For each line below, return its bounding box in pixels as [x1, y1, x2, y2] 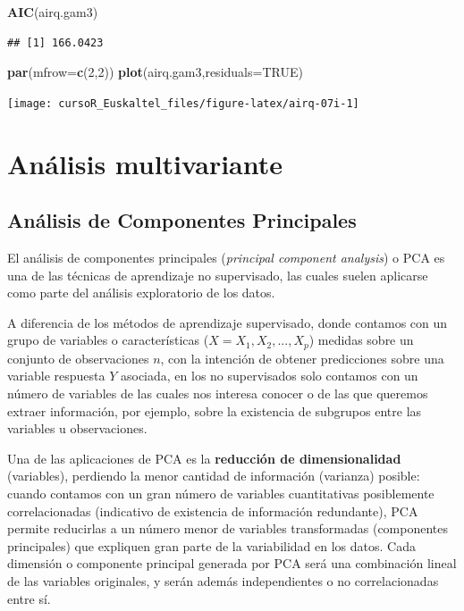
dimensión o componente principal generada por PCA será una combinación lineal [7, 554, 457, 573]
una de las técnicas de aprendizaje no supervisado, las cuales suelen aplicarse [7, 265, 428, 284]
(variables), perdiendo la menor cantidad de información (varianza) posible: [7, 466, 420, 485]
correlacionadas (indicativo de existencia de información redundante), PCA [7, 501, 418, 520]
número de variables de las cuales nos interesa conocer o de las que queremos [7, 384, 428, 403]
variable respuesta [7, 366, 105, 385]
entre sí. [7, 589, 51, 607]
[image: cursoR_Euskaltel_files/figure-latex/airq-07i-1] [7, 96, 359, 110]
